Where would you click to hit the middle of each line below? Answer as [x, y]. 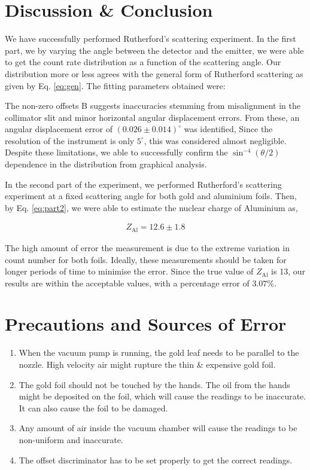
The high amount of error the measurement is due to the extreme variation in [147, 247]
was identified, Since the [228, 129]
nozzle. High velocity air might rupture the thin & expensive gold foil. [147, 364]
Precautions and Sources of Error [146, 324]
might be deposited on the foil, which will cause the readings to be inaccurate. [162, 396]
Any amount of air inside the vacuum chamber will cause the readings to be [158, 428]
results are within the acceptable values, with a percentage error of [127, 283]
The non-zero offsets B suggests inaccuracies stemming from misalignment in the [153, 106]
